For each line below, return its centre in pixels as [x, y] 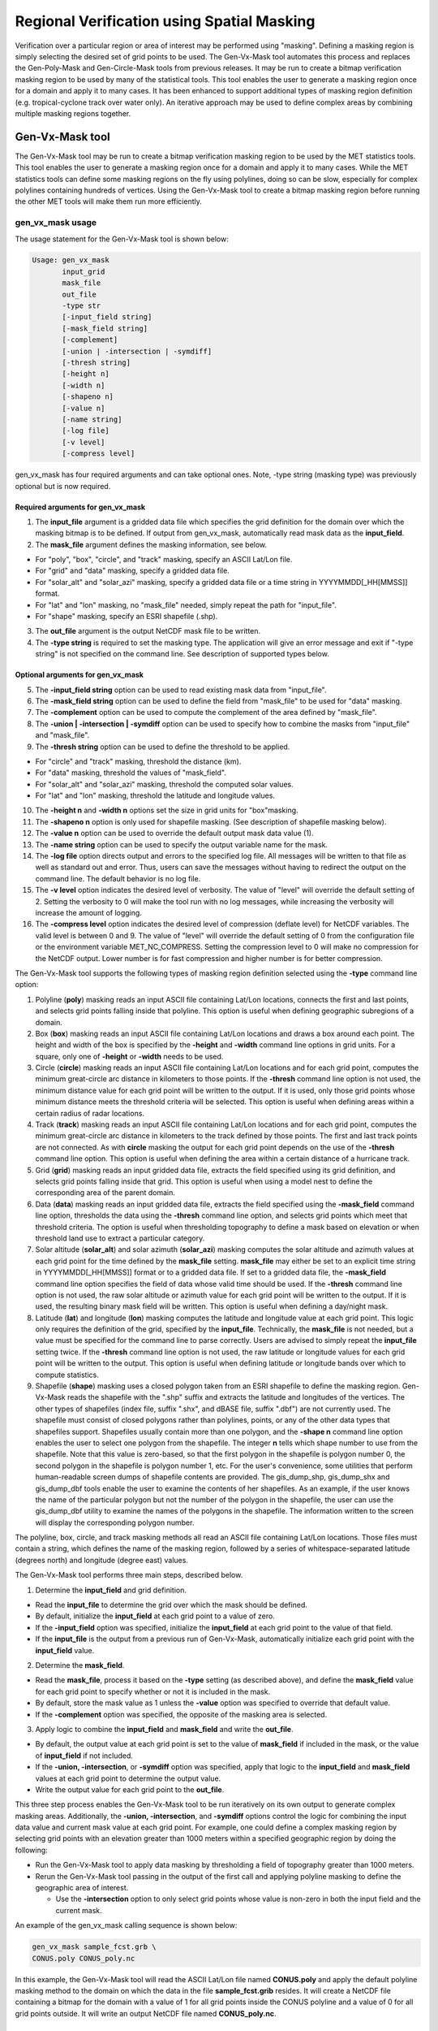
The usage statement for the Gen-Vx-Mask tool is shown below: [122, 239]
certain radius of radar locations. [90, 1113]
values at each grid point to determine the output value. [128, 1778]
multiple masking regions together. [73, 113]
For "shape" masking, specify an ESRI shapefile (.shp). [127, 617]
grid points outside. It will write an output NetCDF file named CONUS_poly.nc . [146, 2013]
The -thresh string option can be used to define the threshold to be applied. [163, 747]
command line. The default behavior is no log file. [118, 878]
